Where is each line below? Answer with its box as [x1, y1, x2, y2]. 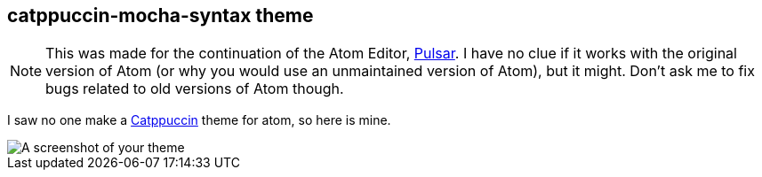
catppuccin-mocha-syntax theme [7, 4, 314, 27]
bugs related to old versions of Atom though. [45, 80, 344, 98]
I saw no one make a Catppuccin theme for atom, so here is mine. [7, 112, 391, 128]
